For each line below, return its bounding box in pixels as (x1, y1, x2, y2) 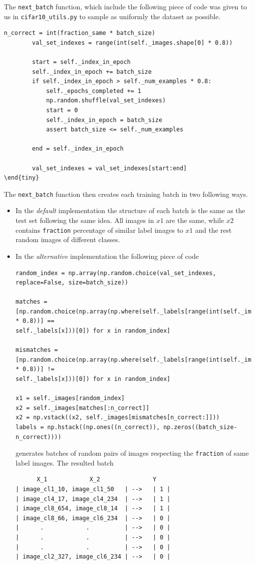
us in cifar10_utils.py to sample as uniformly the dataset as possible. (4, 11, 221, 21)
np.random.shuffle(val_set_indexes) (46, 97, 166, 104)
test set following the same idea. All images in (15, 215, 154, 225)
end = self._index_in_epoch (32, 145, 124, 153)
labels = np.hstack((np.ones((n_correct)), (15, 424, 160, 431)
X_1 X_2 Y (36, 476, 157, 483)
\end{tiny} (4, 174, 39, 182)
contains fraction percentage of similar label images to (15, 224, 183, 235)
